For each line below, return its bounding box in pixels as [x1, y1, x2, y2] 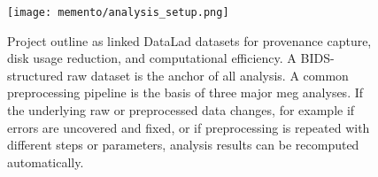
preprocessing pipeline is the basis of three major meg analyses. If [7, 83, 364, 102]
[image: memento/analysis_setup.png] [7, 6, 229, 19]
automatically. [7, 152, 84, 171]
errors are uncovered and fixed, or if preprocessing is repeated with [7, 118, 370, 136]
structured [7, 65, 64, 84]
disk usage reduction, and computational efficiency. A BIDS [7, 49, 330, 67]
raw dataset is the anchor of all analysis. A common [66, 65, 349, 84]
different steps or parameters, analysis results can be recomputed [7, 135, 359, 154]
